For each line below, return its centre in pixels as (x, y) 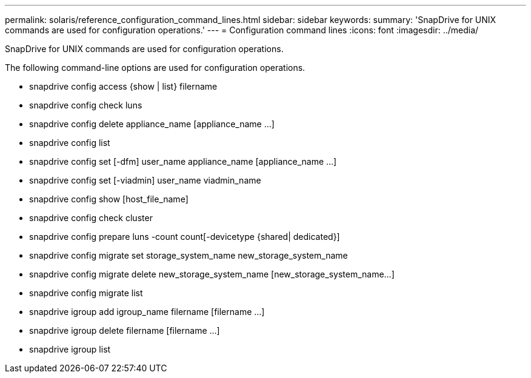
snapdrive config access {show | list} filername (123, 86)
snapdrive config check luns (86, 105)
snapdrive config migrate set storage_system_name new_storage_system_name (189, 255)
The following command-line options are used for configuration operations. (155, 68)
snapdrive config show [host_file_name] (109, 199)
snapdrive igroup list (70, 349)
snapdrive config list (70, 143)
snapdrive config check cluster (91, 218)
